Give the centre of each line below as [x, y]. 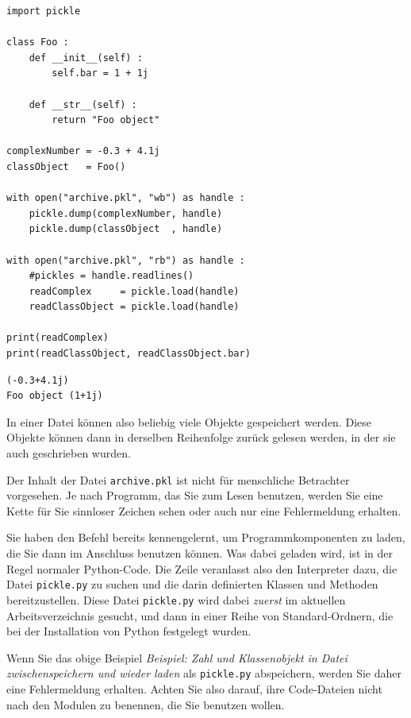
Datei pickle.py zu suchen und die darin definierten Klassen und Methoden [192, 584]
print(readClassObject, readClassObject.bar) [129, 354]
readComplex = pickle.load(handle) [134, 291]
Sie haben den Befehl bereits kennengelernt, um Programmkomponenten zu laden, [206, 537]
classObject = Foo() [66, 166]
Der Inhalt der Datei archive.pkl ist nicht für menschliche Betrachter [178, 479]
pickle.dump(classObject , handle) [126, 229]
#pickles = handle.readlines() [111, 276]
